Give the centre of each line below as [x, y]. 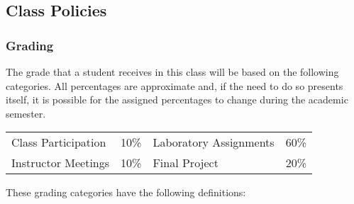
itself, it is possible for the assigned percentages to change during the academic [177, 100]
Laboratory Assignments [214, 142]
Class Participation [59, 142]
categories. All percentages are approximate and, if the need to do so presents [175, 85]
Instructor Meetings [61, 163]
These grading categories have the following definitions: [126, 192]
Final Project [186, 163]
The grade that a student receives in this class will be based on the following [172, 72]
